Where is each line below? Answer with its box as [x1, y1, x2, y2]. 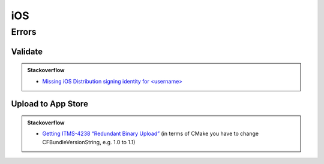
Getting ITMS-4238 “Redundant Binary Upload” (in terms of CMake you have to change [42, 130, 259, 138]
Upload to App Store [11, 99, 88, 109]
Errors [11, 26, 37, 37]
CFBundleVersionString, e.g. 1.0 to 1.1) [42, 138, 136, 145]
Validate [11, 46, 43, 56]
